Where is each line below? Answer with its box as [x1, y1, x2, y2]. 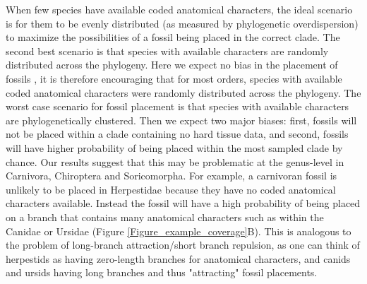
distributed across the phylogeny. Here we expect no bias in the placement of [6, 57, 338, 72]
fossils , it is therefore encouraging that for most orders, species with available [6, 71, 342, 85]
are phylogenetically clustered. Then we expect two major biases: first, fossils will [6, 112, 357, 127]
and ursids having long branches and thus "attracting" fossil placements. [6, 265, 318, 280]
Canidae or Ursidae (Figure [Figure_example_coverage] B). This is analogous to [6, 223, 351, 238]
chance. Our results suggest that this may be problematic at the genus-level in [6, 154, 344, 169]
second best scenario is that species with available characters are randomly [6, 43, 329, 58]
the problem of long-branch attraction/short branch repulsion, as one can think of [6, 237, 360, 252]
